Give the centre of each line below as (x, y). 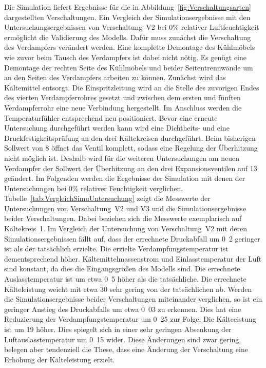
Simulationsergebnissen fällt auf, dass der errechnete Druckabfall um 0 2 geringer (132, 238)
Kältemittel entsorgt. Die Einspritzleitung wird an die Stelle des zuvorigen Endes (132, 87)
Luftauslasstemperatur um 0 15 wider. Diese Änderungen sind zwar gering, (123, 339)
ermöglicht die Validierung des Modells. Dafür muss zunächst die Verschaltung (128, 37)
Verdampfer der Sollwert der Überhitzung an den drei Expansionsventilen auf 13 (131, 168)
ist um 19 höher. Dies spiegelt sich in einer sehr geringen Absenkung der (118, 329)
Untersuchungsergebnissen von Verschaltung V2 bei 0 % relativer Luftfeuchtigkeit (132, 27)
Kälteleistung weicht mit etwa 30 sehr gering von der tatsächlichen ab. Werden (128, 289)
